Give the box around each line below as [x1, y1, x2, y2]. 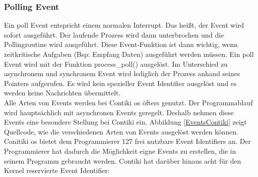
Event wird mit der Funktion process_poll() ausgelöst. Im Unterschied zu [4, 58, 228, 69]
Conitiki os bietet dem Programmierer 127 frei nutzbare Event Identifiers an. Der [4, 136, 251, 146]
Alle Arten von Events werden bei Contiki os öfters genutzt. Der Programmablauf [4, 97, 253, 107]
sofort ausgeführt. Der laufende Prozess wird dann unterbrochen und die [4, 29, 224, 40]
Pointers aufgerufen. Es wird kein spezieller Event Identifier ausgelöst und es [4, 78, 237, 88]
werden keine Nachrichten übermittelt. [4, 88, 121, 98]
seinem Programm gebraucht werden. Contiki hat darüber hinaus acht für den [4, 155, 241, 166]
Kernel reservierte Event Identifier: [4, 165, 110, 176]
